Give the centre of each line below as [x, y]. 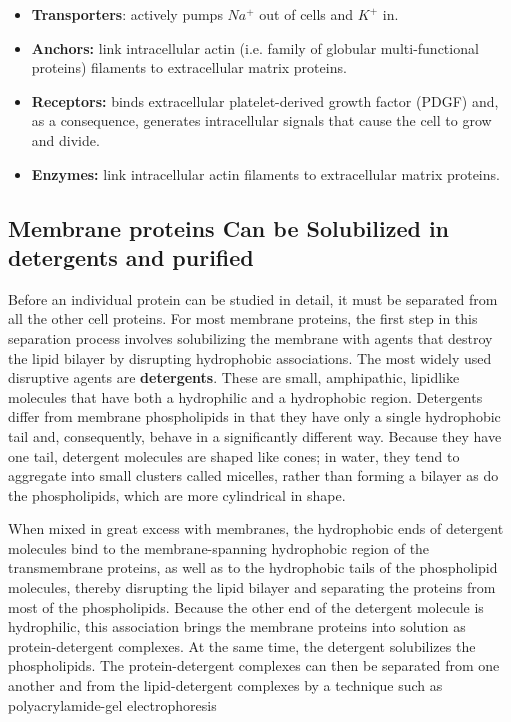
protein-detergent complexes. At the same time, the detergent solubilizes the [242, 645]
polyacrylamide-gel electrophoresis [112, 704]
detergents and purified [131, 256]
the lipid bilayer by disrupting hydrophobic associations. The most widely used [250, 357]
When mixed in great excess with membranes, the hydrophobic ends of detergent [256, 528]
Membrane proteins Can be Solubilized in [229, 227]
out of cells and [306, 14]
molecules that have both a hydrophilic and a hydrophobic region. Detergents [245, 396]
